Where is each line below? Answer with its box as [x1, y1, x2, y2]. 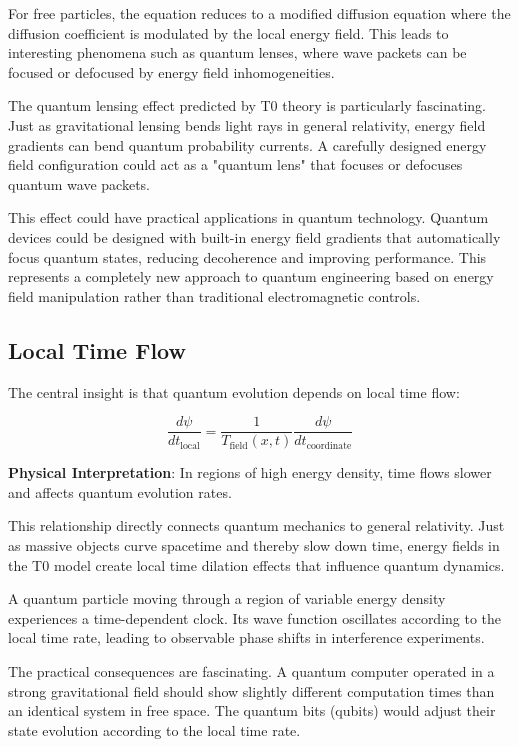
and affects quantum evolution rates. [8, 481, 232, 502]
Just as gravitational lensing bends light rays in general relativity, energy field [8, 114, 486, 135]
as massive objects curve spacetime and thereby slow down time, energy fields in [8, 534, 500, 555]
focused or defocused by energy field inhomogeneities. [8, 61, 335, 82]
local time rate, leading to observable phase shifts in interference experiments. [8, 627, 485, 648]
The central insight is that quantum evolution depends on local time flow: [8, 381, 460, 402]
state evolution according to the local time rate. [8, 719, 301, 740]
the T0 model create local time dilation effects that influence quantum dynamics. [8, 554, 505, 575]
